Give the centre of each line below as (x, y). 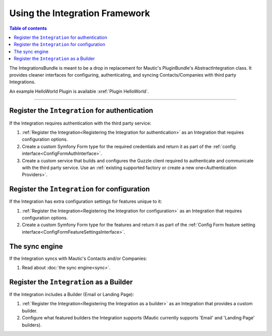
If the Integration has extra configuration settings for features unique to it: (86, 201)
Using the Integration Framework (80, 13)
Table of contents (28, 28)
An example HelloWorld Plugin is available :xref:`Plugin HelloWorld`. (79, 91)
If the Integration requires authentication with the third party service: (80, 123)
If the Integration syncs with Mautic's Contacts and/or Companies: (78, 258)
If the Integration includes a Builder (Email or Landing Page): (72, 294)
